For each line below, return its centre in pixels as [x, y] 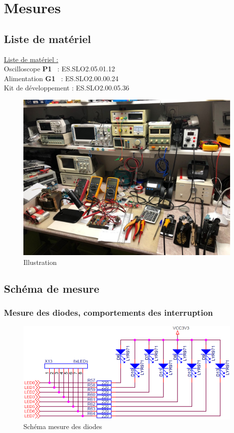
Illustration [40, 262]
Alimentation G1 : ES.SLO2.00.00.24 [61, 78]
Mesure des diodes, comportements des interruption [108, 312]
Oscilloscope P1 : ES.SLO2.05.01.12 [59, 69]
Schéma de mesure [52, 288]
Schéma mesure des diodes [63, 426]
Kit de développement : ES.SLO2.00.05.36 [67, 88]
